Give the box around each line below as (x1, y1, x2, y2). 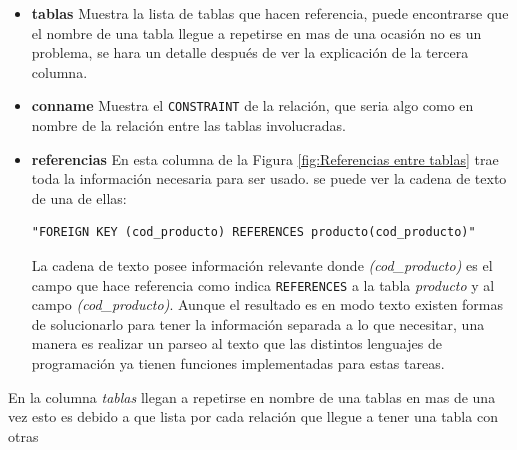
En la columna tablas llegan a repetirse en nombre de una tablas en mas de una (8, 386, 496, 407)
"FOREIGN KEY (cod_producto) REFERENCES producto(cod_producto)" (31, 225, 476, 240)
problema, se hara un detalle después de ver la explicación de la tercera (31, 42, 469, 63)
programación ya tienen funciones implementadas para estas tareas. (31, 353, 445, 374)
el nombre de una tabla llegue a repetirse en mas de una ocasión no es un (31, 22, 482, 43)
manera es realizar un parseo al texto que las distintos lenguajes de (31, 333, 442, 354)
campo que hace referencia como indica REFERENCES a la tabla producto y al (31, 274, 495, 295)
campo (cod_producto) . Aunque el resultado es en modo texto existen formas (31, 294, 504, 315)
